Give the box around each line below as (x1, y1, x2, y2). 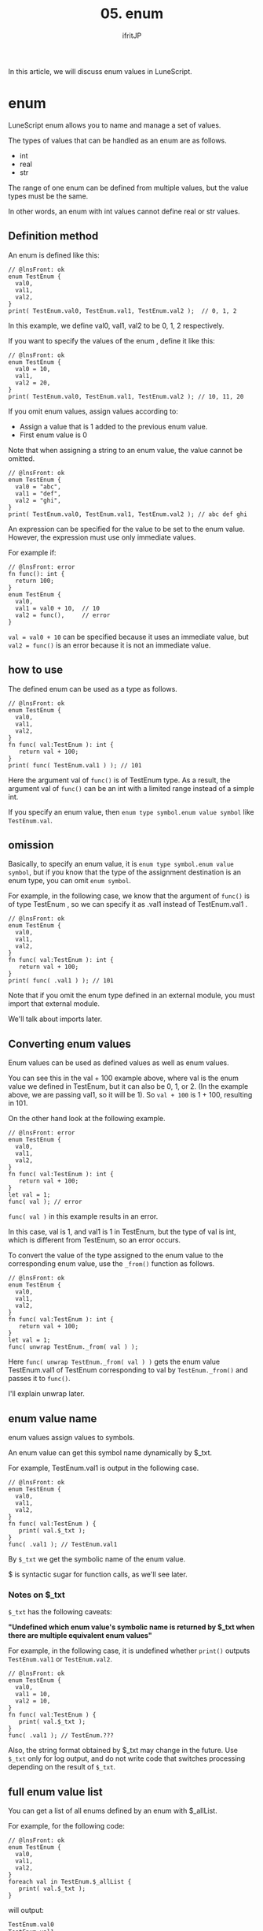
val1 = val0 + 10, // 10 (15, 604, 100, 612)
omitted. (8, 454, 35, 463)
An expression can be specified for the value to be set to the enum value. (8, 524, 245, 533)
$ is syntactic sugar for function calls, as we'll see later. (8, 1569, 188, 1579)
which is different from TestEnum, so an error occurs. (8, 1235, 181, 1245)
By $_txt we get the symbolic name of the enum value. (8, 1554, 186, 1564)
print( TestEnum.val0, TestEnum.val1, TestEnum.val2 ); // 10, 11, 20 (8, 392, 244, 400)
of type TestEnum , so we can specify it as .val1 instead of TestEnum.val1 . (8, 900, 248, 909)
